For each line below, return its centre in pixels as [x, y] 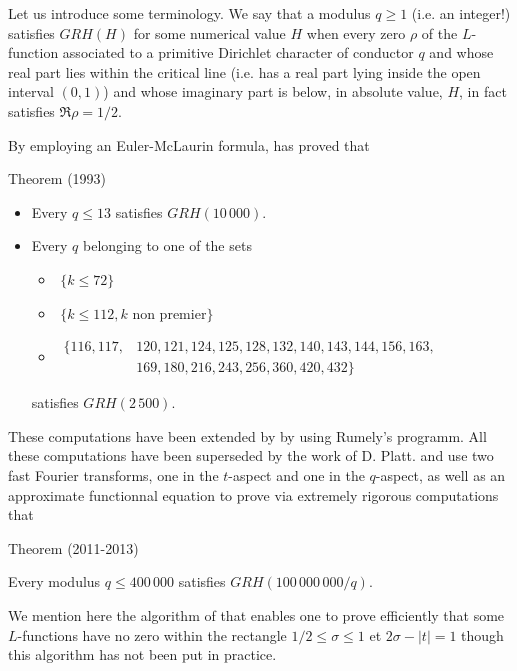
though [482, 634]
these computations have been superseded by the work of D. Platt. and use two [251, 455]
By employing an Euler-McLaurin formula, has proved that [189, 144]
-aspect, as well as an [440, 474]
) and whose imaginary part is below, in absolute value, [273, 91]
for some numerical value [209, 32]
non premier [169, 314]
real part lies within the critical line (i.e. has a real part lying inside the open [244, 71]
